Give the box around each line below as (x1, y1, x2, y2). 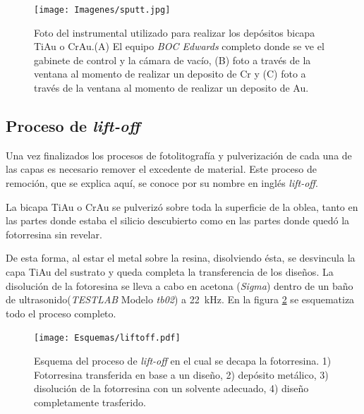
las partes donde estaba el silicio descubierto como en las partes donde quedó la (6, 213, 350, 228)
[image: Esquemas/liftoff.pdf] (34, 333, 181, 343)
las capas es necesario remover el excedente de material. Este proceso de (6, 162, 317, 176)
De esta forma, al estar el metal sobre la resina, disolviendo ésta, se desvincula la (6, 250, 356, 265)
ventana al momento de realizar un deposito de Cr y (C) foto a (34, 66, 306, 81)
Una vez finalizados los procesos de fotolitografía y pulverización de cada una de (6, 147, 352, 162)
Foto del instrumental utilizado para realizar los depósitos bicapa (34, 25, 315, 39)
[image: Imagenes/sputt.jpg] (34, 5, 171, 15)
